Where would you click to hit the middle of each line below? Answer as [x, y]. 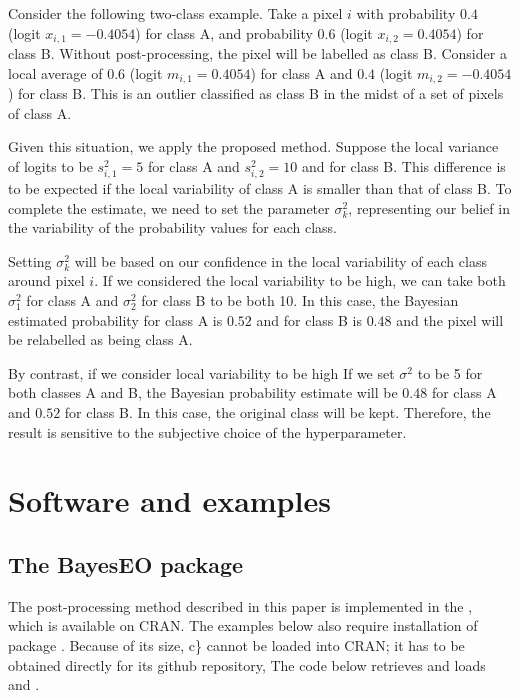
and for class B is [309, 319]
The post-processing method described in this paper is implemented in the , [240, 605]
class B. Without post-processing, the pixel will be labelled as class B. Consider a [257, 53]
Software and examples [169, 500]
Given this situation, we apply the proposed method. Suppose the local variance [253, 146]
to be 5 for [450, 372]
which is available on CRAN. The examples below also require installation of [243, 625]
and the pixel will [450, 319]
